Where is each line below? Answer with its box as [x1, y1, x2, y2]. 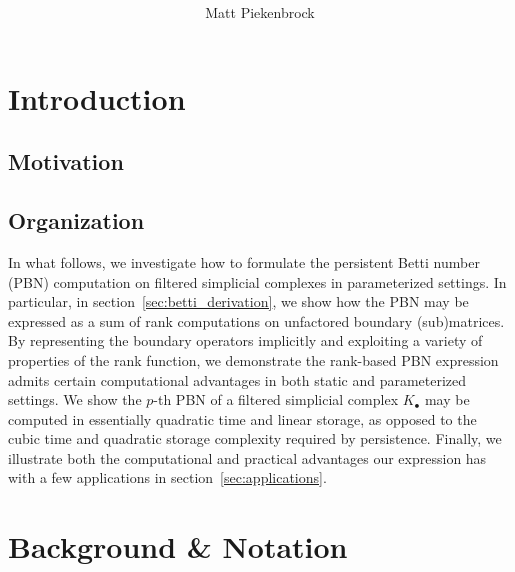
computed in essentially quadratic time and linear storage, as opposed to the [8, 408, 477, 429]
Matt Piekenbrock [205, 2, 315, 23]
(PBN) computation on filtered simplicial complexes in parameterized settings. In [8, 271, 507, 292]
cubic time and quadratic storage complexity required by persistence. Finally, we [8, 428, 502, 449]
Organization [8, 205, 145, 236]
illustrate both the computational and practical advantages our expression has [8, 447, 487, 468]
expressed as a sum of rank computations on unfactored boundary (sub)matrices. [8, 310, 505, 331]
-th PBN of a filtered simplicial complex [153, 389, 399, 410]
